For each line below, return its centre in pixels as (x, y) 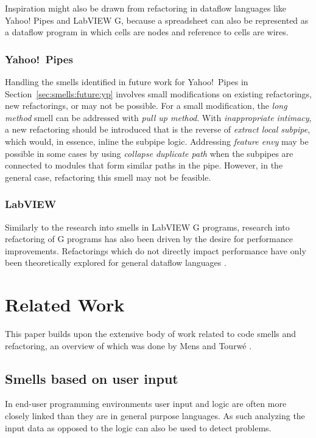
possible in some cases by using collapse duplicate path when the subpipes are (149, 153)
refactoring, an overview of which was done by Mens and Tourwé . (128, 345)
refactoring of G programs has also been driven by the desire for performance (149, 239)
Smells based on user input (92, 378)
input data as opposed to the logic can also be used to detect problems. (138, 427)
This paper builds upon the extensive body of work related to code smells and (151, 334)
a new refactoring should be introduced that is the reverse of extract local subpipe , (158, 129)
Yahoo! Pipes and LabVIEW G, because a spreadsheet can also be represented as (157, 20)
